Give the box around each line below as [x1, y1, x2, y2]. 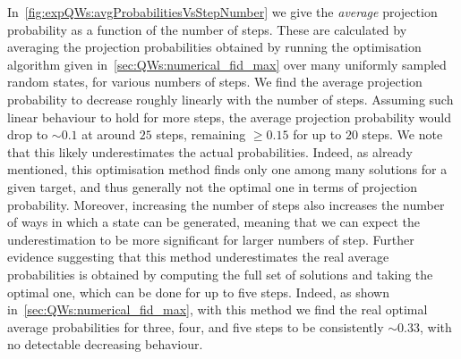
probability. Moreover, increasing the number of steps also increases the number [7, 195, 445, 213]
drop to [7, 125, 48, 144]
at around [81, 125, 136, 144]
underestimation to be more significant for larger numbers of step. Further [7, 230, 414, 248]
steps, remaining [156, 125, 246, 144]
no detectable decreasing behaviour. [7, 335, 203, 354]
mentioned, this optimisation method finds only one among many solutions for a [7, 160, 448, 179]
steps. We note [362, 125, 443, 144]
